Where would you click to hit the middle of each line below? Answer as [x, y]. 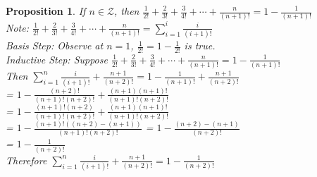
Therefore [26, 160]
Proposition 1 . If [46, 11]
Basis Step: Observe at [55, 45]
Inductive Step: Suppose [57, 59]
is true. [200, 45]
